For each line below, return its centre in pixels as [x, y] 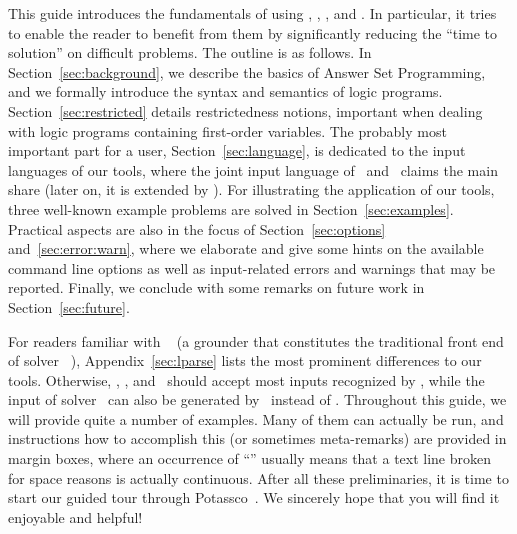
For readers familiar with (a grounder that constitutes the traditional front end [256, 340]
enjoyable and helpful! [75, 516]
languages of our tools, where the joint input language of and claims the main [253, 169]
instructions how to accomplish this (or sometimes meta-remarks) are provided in [257, 438]
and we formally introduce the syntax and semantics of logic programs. [225, 91]
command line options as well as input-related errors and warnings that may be [252, 267]
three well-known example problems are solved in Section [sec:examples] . [231, 208]
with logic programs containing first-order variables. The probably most [227, 130]
